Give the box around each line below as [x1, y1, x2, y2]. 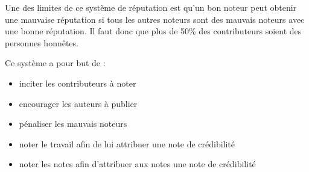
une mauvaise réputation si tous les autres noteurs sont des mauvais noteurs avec [5, 13, 305, 25]
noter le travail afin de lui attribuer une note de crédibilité [19, 137, 235, 150]
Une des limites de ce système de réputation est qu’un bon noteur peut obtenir [5, 1, 297, 13]
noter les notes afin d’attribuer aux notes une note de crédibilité [19, 158, 256, 170]
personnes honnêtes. [5, 36, 78, 49]
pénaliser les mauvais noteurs [19, 117, 127, 130]
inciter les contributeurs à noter [19, 76, 136, 89]
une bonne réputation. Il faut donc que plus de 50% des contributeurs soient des [5, 25, 302, 37]
